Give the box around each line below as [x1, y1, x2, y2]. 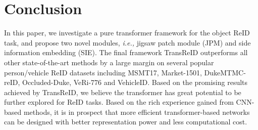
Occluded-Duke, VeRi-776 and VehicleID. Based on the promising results [22, 77, 248, 88]
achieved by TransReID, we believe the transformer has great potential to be [4, 86, 241, 97]
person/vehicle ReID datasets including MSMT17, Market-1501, [4, 67, 202, 77]
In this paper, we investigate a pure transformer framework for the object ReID [4, 27, 250, 38]
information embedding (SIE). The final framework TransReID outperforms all [4, 47, 248, 58]
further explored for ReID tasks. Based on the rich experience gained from [4, 97, 234, 107]
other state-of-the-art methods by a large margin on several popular [4, 57, 214, 67]
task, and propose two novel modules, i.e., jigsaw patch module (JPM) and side [4, 37, 251, 48]
